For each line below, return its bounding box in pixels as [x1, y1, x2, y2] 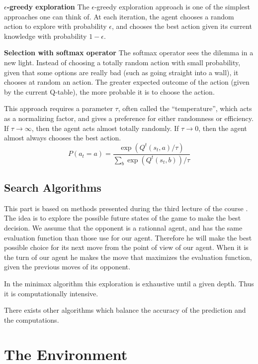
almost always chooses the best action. [4, 132, 121, 143]
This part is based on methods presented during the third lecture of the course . [4, 203, 248, 213]
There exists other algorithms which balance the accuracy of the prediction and [4, 305, 246, 315]
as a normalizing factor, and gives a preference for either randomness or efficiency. [4, 113, 254, 123]
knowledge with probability [4, 30, 87, 41]
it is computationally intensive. [4, 288, 98, 298]
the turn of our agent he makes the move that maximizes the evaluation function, [4, 251, 252, 262]
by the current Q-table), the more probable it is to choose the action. [4, 86, 215, 97]
